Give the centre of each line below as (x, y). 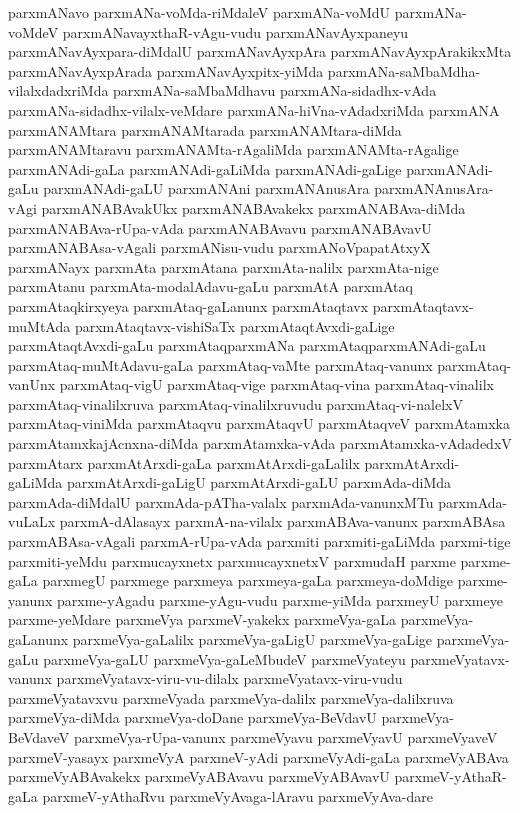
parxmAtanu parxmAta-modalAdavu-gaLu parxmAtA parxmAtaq (210, 286)
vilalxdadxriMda (58, 90)
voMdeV (33, 31)
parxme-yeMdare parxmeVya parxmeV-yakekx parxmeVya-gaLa (202, 619)
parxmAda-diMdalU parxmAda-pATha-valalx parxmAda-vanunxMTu (221, 501)
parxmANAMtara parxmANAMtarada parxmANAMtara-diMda (205, 129)
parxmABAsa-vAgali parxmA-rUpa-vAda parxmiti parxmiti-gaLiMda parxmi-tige (259, 541)
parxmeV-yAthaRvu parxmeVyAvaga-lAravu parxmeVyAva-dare (237, 795)
